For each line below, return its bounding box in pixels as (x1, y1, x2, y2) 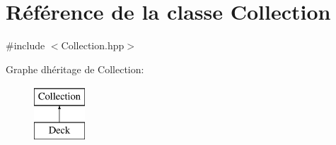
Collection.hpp (61, 38, 124, 53)
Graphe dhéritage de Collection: (6, 61, 144, 76)
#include (6, 38, 45, 53)
